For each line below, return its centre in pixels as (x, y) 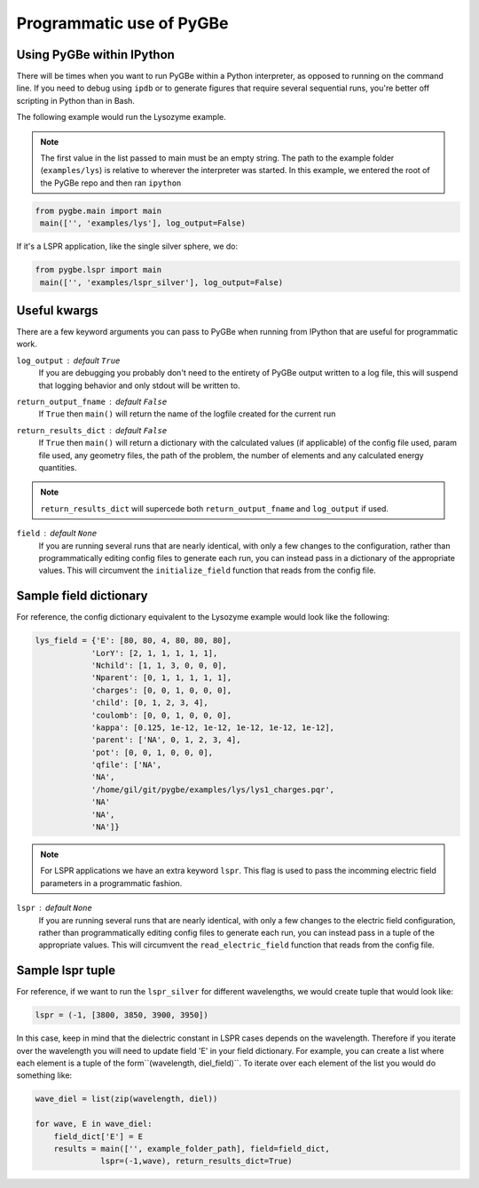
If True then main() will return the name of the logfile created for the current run (187, 414)
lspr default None (54, 908)
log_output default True (68, 360)
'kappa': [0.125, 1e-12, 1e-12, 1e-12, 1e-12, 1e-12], (213, 727)
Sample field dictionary (82, 596)
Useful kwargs (57, 310)
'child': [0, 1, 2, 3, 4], (149, 703)
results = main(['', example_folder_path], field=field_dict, (192, 1148)
